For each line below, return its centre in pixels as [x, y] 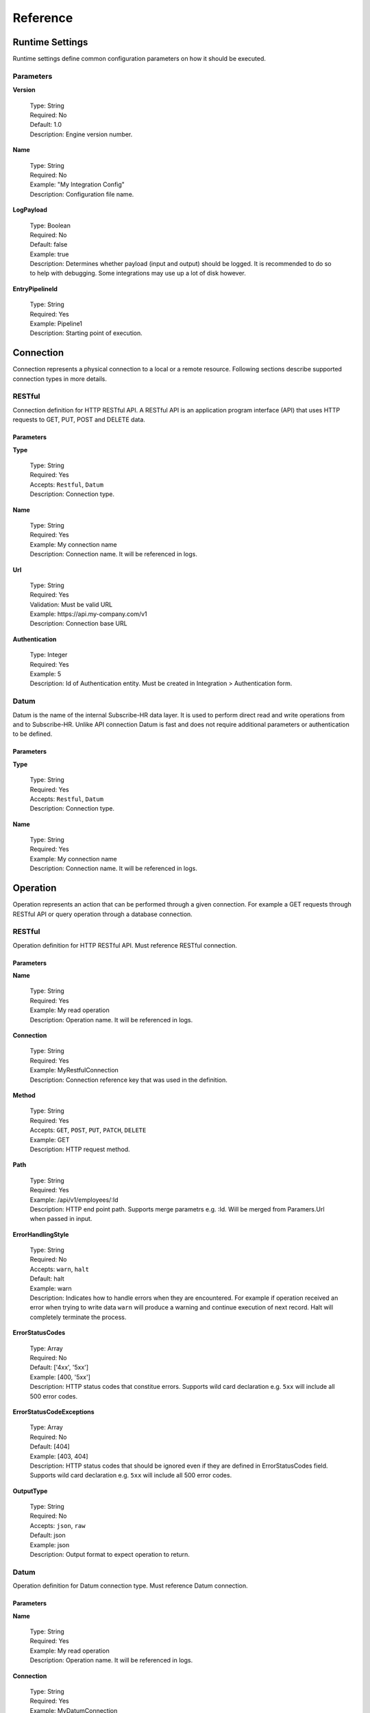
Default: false [49, 245]
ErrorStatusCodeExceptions [54, 1412]
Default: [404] [50, 1446]
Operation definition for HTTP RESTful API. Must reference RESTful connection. [125, 945]
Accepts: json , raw [58, 1525]
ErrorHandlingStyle [41, 1234]
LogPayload [30, 210]
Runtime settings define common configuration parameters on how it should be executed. [139, 59]
